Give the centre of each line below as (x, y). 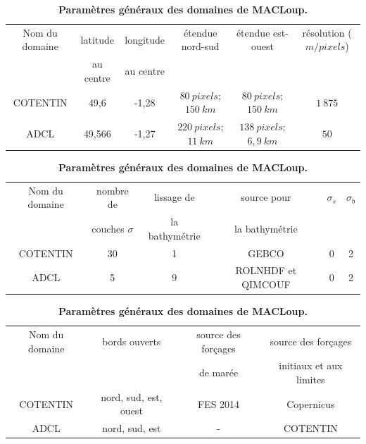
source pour (266, 197)
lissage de (174, 197)
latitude (97, 39)
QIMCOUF (266, 284)
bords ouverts (132, 341)
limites (311, 379)
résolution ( (327, 32)
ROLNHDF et (266, 270)
